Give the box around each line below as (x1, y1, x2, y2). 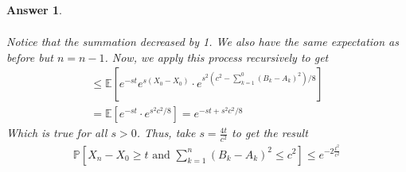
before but (6, 48, 53, 65)
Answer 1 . (6, 2, 62, 17)
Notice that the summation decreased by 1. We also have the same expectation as (6, 33, 399, 50)
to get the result (232, 124, 308, 141)
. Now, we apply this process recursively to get (104, 48, 329, 65)
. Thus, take (136, 124, 196, 141)
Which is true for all (6, 124, 107, 141)
